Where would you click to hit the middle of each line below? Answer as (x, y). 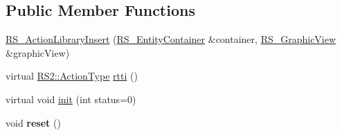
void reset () (33, 122)
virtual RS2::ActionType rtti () (72, 76)
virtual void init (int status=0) (71, 99)
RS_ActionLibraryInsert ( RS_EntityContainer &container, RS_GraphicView (171, 39)
